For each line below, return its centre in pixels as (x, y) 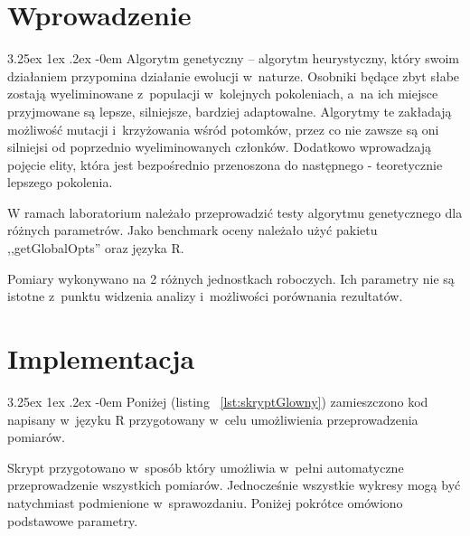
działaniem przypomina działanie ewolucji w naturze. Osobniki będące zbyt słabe (234, 75)
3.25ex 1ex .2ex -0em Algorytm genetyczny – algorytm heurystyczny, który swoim (234, 58)
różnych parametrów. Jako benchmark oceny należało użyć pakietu (193, 230)
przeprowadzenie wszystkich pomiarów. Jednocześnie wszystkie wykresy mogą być (234, 485)
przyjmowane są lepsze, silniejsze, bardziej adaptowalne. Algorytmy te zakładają (230, 111)
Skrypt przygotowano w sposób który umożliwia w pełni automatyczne (206, 467)
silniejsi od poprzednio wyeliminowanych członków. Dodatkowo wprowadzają (220, 147)
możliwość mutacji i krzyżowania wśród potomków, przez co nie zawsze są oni (223, 129)
